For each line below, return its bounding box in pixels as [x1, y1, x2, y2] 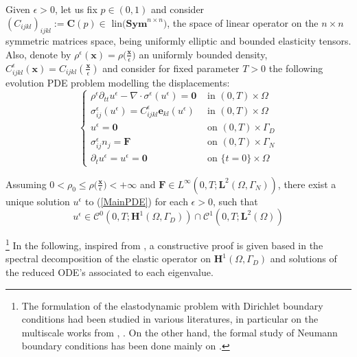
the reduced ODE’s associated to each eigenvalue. [5, 265, 214, 279]
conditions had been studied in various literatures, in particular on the [21, 312, 319, 326]
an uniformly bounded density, [139, 47, 268, 61]
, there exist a [277, 176, 336, 191]
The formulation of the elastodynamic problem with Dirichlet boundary [21, 298, 323, 312]
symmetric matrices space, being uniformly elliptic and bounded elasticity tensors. [5, 34, 352, 48]
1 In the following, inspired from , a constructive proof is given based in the [5, 236, 323, 252]
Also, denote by [5, 47, 71, 61]
